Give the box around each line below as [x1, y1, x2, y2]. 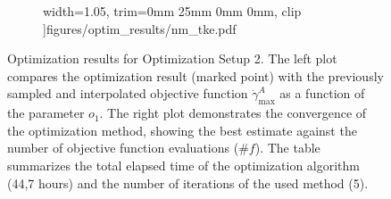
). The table [254, 138, 320, 157]
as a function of [279, 84, 365, 103]
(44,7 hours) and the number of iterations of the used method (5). [7, 173, 369, 192]
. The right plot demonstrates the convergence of [99, 104, 367, 122]
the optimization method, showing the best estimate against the [7, 120, 357, 139]
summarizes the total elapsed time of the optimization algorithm [7, 155, 361, 174]
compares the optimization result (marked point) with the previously [7, 66, 384, 85]
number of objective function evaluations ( [7, 138, 239, 157]
